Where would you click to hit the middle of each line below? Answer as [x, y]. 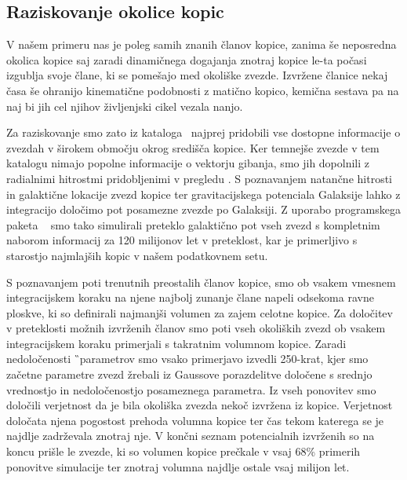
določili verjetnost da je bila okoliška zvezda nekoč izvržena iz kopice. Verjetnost [200, 405]
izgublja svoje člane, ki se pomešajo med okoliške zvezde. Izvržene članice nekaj [197, 75]
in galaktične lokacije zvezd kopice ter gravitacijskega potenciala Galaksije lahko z [203, 194]
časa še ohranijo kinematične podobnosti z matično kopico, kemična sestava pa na [203, 90]
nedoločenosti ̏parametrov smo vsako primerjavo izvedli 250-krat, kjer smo [187, 359]
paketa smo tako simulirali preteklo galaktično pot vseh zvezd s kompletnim [193, 224]
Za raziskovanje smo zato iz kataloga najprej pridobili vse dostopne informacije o [203, 132]
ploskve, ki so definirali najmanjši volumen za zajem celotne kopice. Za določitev [200, 312]
